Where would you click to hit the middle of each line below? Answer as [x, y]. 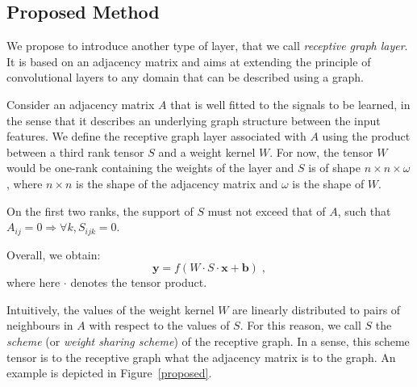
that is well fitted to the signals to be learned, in [290, 104]
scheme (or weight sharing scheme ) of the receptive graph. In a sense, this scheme [208, 341]
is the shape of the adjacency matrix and [177, 183]
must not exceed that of [267, 210]
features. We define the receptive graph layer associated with [156, 136]
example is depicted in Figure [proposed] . [109, 373]
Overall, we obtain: [54, 254]
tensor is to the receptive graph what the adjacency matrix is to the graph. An [201, 357]
